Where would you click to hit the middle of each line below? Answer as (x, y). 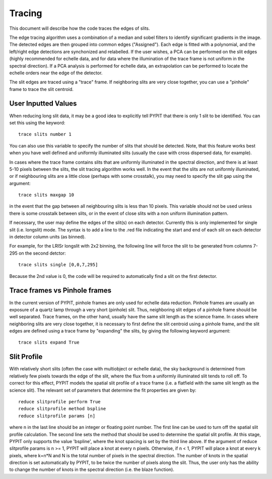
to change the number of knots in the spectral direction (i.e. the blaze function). (92, 469)
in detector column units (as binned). (47, 237)
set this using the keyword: (37, 123)
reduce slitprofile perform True (59, 401)
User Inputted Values (43, 104)
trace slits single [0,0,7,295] (58, 265)
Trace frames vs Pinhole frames (60, 291)
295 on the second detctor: (38, 253)
